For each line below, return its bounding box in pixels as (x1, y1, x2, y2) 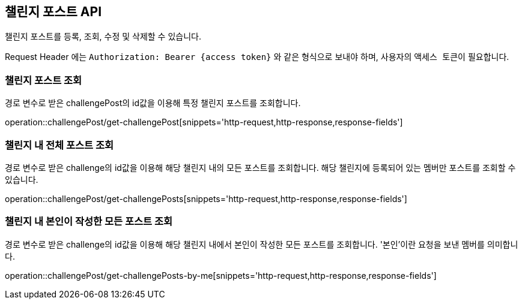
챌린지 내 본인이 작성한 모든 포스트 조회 (5, 215, 173, 228)
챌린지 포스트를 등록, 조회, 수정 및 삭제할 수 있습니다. (5, 31, 201, 42)
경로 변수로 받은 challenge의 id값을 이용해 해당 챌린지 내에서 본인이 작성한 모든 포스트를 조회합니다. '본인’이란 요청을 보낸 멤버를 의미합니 (5, 239, 518, 249)
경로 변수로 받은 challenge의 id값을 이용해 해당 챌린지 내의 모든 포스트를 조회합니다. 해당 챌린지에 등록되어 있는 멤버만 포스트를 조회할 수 (5, 162, 516, 173)
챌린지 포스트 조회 (5, 74, 82, 86)
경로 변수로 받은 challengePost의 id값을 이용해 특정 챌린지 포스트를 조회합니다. (5, 98, 301, 109)
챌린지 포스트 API (5, 4, 102, 19)
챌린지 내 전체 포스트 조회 (5, 139, 114, 151)
